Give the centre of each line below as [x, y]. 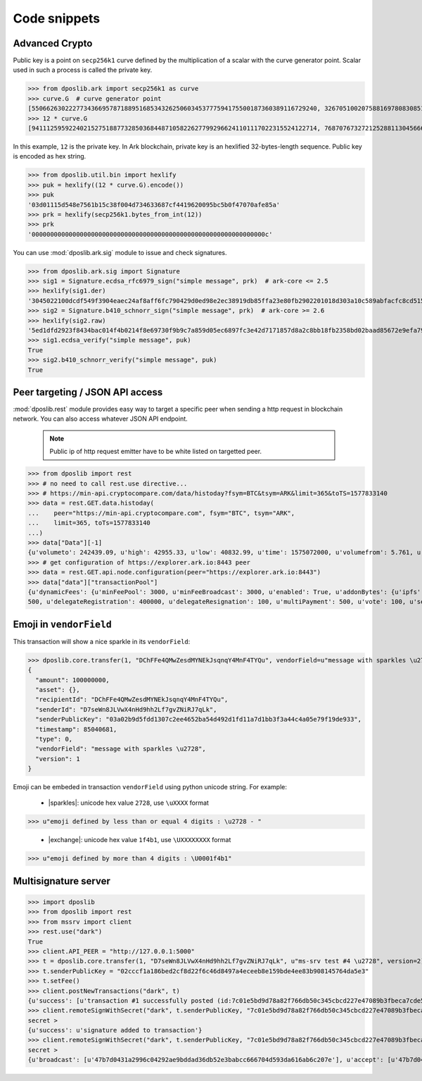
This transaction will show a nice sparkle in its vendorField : [102, 641]
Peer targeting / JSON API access [88, 392]
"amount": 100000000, [73, 680]
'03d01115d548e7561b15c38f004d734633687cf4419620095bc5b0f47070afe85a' [154, 205]
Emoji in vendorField [62, 624]
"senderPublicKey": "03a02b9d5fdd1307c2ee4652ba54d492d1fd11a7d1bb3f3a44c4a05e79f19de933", [199, 719]
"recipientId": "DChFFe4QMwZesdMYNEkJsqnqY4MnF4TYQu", [132, 700]
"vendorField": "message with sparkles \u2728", [121, 749]
